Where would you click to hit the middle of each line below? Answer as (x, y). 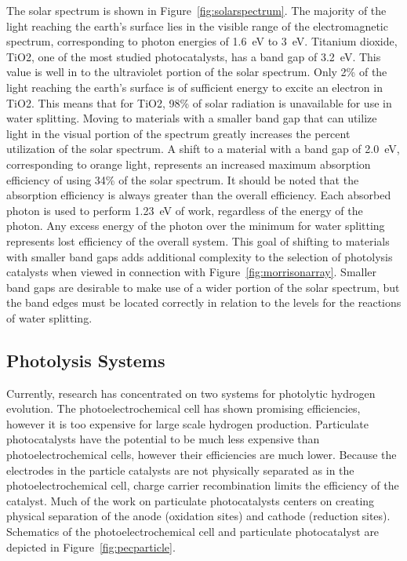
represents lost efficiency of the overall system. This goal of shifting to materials (198, 240)
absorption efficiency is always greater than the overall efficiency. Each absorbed (199, 195)
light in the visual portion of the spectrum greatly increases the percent (178, 133)
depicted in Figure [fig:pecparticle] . (91, 546)
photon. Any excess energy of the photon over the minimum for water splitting (196, 226)
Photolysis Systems (86, 360)
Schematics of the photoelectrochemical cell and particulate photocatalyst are (193, 532)
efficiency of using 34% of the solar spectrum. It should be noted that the (183, 179)
